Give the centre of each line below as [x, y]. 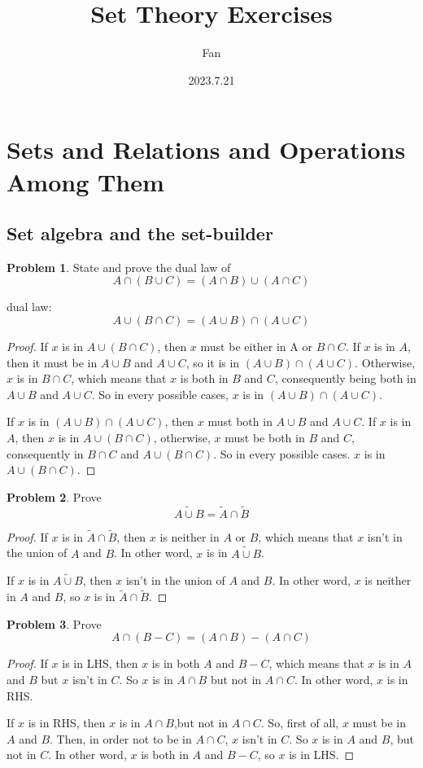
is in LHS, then [100, 663]
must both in [240, 421]
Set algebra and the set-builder [140, 233]
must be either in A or [256, 347]
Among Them [85, 181]
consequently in [45, 453]
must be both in [265, 438]
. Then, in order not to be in [121, 738]
